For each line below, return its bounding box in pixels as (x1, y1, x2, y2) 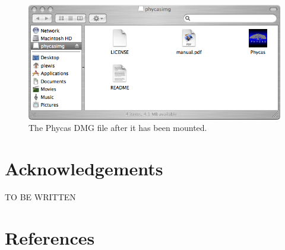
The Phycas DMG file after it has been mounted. (28, 121, 207, 134)
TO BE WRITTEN (5, 190, 76, 203)
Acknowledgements (5, 156, 163, 180)
